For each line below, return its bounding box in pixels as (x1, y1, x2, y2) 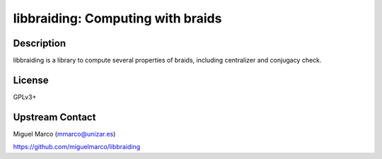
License (13, 74, 49, 86)
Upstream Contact (13, 111, 96, 123)
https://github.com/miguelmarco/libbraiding (13, 143, 141, 151)
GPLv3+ (13, 92, 37, 101)
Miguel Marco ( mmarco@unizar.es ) (13, 129, 116, 138)
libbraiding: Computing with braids (13, 11, 222, 26)
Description (13, 37, 66, 49)
